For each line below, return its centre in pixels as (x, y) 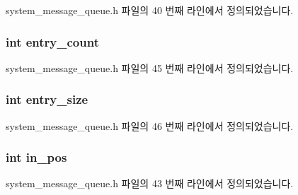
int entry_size (47, 99)
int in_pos (36, 157)
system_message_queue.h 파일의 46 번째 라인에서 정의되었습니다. (150, 125)
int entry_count (52, 41)
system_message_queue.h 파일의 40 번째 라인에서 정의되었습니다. (150, 10)
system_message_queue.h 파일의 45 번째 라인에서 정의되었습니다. (150, 67)
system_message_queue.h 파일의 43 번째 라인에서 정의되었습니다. (150, 183)
